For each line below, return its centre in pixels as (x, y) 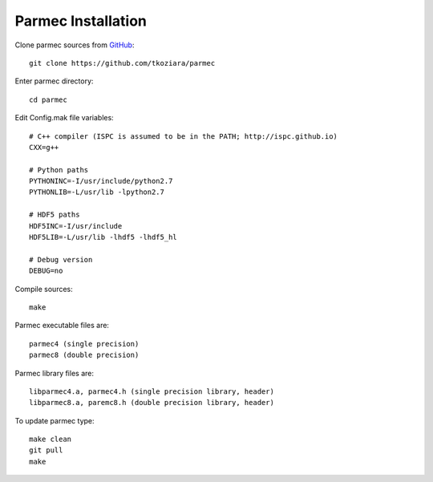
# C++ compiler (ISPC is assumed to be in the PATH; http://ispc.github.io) (184, 136)
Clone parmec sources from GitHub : (75, 45)
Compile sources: (44, 289)
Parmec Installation (81, 21)
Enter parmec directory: (54, 81)
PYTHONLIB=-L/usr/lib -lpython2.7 (97, 192)
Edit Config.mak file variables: (64, 118)
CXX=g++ (44, 147)
